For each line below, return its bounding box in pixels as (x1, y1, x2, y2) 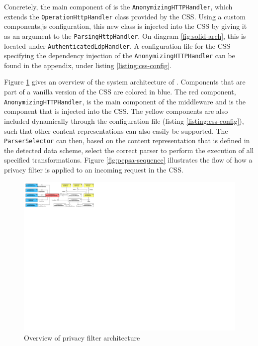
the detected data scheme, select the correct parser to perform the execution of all (4, 145, 254, 155)
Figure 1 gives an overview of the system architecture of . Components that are (4, 77, 246, 87)
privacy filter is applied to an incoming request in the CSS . (4, 164, 183, 174)
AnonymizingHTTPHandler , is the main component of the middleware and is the (4, 96, 246, 106)
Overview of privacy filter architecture (24, 332, 140, 343)
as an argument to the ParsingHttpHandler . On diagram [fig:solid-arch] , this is (4, 30, 246, 41)
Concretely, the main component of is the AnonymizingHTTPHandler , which (4, 1, 233, 11)
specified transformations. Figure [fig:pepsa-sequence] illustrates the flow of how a (4, 155, 253, 165)
